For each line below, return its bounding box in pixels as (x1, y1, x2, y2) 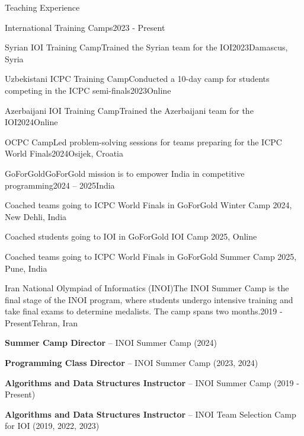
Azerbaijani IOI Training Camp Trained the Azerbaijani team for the (5, 104, 254, 116)
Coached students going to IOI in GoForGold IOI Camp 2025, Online (5, 230, 257, 243)
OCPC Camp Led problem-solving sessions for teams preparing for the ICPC (5, 135, 282, 148)
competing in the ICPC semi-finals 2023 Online (5, 84, 171, 96)
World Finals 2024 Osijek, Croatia (5, 147, 123, 160)
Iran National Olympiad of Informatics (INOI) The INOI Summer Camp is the (5, 282, 289, 294)
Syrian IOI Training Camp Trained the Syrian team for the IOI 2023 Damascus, (5, 41, 288, 53)
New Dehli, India (5, 210, 67, 222)
